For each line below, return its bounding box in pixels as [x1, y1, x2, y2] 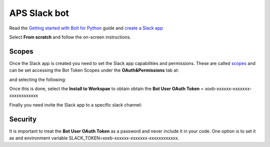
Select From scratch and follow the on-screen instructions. [9, 34, 131, 40]
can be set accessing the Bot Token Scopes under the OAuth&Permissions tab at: [9, 67, 179, 73]
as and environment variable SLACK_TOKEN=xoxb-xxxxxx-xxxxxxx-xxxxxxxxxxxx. [9, 135, 179, 141]
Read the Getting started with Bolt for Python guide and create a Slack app [9, 25, 163, 31]
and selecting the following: [9, 76, 66, 82]
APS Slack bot [9, 7, 69, 18]
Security [9, 115, 37, 123]
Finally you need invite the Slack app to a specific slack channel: [9, 101, 142, 107]
